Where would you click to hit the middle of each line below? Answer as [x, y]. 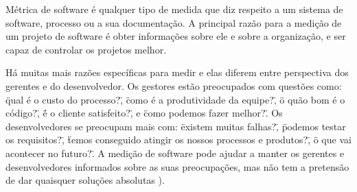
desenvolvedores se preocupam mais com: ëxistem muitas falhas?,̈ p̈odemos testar [176, 126]
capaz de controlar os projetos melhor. [86, 49]
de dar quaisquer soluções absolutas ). [85, 180]
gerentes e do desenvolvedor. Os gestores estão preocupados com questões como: [174, 85]
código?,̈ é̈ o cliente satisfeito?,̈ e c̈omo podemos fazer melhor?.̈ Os [144, 113]
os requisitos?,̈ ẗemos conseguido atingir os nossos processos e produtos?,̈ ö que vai [178, 140]
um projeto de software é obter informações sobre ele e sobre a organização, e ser [176, 36]
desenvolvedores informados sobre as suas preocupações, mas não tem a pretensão [177, 166]
